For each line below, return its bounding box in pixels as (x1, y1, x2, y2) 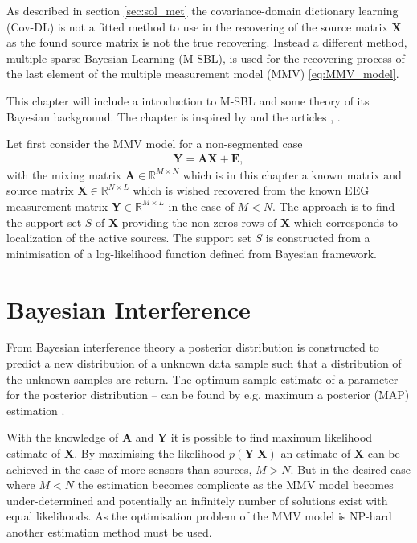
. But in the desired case (290, 460, 411, 477)
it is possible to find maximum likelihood (170, 429, 373, 446)
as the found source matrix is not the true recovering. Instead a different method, (6, 34, 407, 51)
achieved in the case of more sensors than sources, (6, 460, 252, 477)
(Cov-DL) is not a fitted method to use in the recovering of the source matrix (6, 18, 388, 35)
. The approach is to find (272, 197, 395, 214)
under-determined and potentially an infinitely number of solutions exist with (6, 492, 388, 508)
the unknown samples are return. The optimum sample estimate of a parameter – (6, 370, 408, 387)
